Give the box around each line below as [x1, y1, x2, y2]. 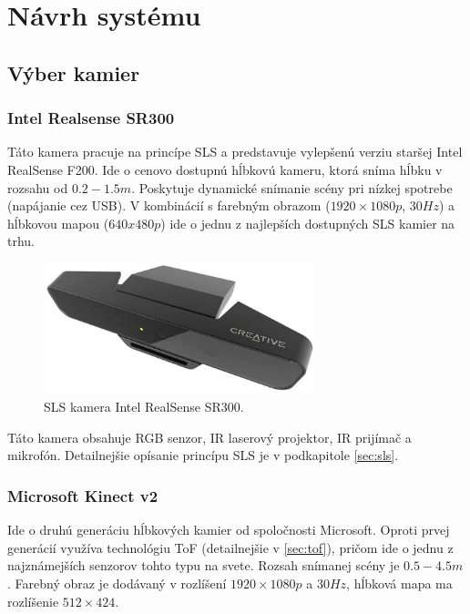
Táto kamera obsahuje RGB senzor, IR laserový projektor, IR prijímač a [7, 427, 412, 446]
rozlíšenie [7, 591, 59, 610]
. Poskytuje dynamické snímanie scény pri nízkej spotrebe [131, 178, 453, 197]
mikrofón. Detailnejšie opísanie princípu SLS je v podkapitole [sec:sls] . [7, 445, 399, 465]
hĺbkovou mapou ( [7, 213, 109, 232]
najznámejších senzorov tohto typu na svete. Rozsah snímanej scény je [7, 556, 400, 575]
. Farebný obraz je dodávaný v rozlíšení [7, 573, 227, 592]
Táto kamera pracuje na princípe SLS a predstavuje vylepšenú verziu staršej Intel [7, 142, 463, 161]
